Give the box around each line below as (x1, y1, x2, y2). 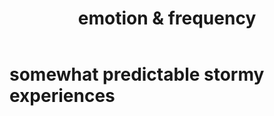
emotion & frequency (77, 7, 257, 30)
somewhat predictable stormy (9, 63, 265, 86)
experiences (9, 85, 116, 107)
